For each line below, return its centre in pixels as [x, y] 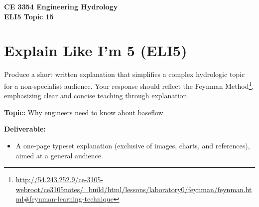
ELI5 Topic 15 [29, 16]
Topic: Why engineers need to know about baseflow [84, 112]
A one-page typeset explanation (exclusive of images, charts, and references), [133, 145]
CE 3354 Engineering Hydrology [61, 6]
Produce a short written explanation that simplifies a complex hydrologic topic [125, 74]
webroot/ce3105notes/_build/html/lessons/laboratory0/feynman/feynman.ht [134, 189]
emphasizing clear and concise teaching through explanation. [97, 96]
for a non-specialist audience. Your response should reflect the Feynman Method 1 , [129, 85]
